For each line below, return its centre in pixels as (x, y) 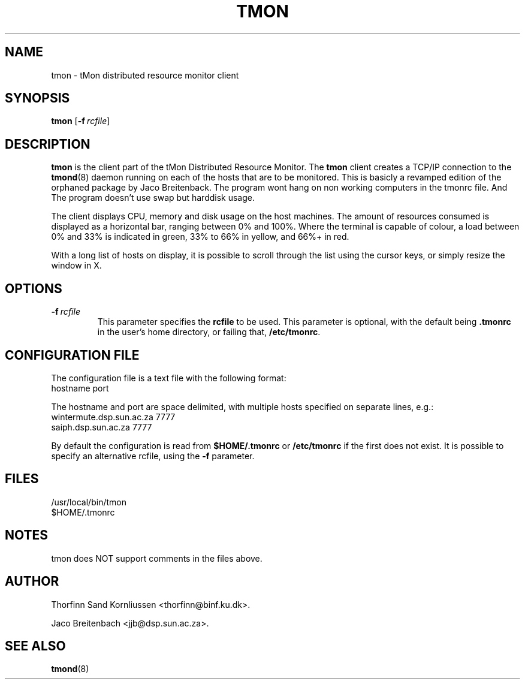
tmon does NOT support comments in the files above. (157, 558)
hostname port (80, 388)
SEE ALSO (35, 646)
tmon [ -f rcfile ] (81, 121)
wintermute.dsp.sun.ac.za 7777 (113, 417)
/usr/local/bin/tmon (89, 502)
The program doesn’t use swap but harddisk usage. (153, 198)
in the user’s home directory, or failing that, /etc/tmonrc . (209, 332)
